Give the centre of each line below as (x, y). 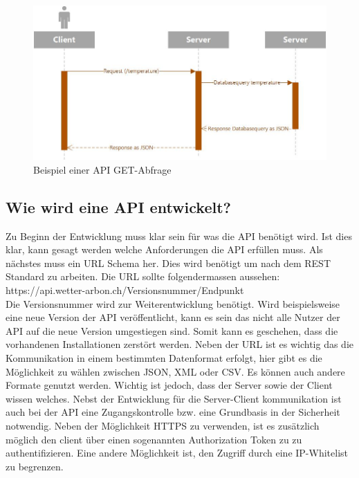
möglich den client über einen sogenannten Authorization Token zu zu (154, 439)
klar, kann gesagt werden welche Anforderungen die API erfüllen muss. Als (164, 249)
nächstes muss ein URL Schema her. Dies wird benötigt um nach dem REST (168, 263)
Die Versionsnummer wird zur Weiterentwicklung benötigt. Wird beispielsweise (173, 303)
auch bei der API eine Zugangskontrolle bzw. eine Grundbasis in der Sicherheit (173, 412)
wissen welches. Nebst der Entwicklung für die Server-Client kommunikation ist (174, 398)
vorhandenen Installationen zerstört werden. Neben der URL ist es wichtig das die (180, 344)
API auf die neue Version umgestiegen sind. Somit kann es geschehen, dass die (172, 330)
